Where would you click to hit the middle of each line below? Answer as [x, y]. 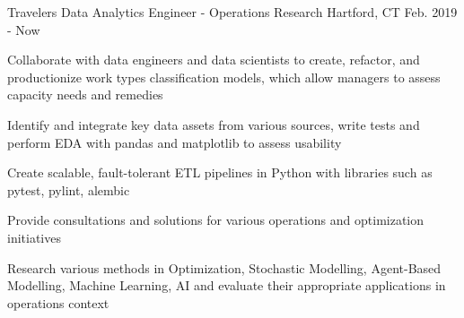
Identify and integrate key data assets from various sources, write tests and [214, 124]
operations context [58, 302]
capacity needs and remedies [85, 95]
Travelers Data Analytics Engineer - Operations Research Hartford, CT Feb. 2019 [232, 12]
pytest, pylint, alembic [69, 189]
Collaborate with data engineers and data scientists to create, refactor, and [214, 60]
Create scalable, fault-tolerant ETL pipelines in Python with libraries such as [220, 172]
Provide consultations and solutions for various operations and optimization [216, 220]
